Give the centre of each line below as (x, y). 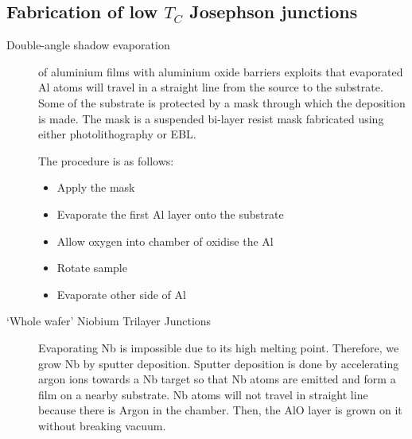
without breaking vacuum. (102, 425)
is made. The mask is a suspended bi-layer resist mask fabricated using (211, 118)
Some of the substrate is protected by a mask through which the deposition (222, 102)
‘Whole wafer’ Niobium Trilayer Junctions (109, 321)
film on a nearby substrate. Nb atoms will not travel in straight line (203, 394)
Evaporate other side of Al (121, 294)
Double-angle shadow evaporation (88, 45)
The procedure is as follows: (106, 160)
